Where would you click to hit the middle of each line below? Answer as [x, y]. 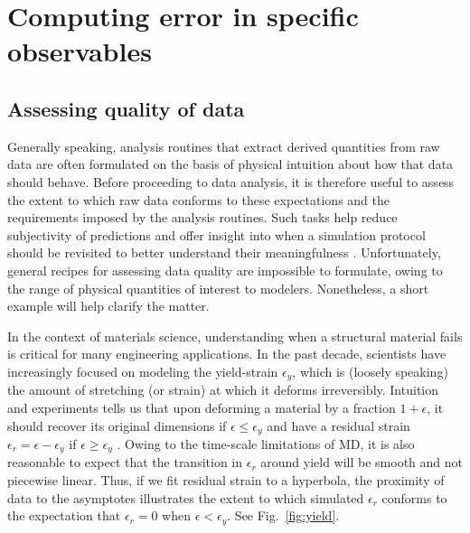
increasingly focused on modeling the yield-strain [143, 371]
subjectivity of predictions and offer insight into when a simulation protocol [216, 234]
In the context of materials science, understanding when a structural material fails [235, 336]
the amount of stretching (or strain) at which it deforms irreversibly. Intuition [223, 390]
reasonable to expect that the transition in [125, 462]
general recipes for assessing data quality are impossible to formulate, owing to [225, 270]
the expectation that [64, 515]
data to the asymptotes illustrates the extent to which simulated [186, 497]
